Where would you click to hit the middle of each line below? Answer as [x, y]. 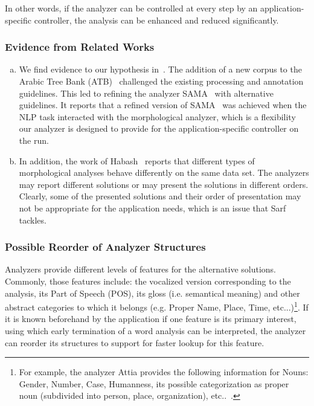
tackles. [33, 220]
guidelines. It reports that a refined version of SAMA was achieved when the [163, 105]
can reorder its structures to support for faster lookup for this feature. [135, 342]
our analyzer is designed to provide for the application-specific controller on [159, 128]
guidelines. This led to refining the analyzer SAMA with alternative [146, 93]
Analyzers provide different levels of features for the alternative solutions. [141, 269]
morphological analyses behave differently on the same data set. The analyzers [164, 172]
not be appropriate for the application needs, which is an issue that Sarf [152, 208]
